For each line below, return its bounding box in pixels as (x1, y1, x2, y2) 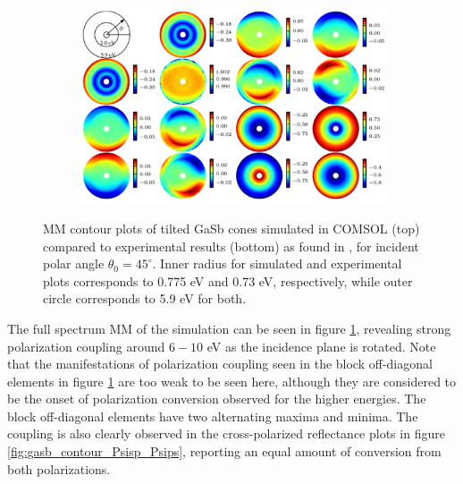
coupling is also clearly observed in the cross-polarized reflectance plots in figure (7, 424, 445, 443)
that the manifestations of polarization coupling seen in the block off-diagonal (7, 354, 433, 373)
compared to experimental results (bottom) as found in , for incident (43, 236, 419, 255)
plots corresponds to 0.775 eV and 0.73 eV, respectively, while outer (43, 271, 413, 290)
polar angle (43, 254, 105, 273)
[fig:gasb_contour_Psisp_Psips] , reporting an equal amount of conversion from (7, 442, 442, 461)
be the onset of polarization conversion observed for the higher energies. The (7, 389, 426, 408)
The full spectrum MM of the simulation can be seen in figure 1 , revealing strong (7, 318, 451, 337)
